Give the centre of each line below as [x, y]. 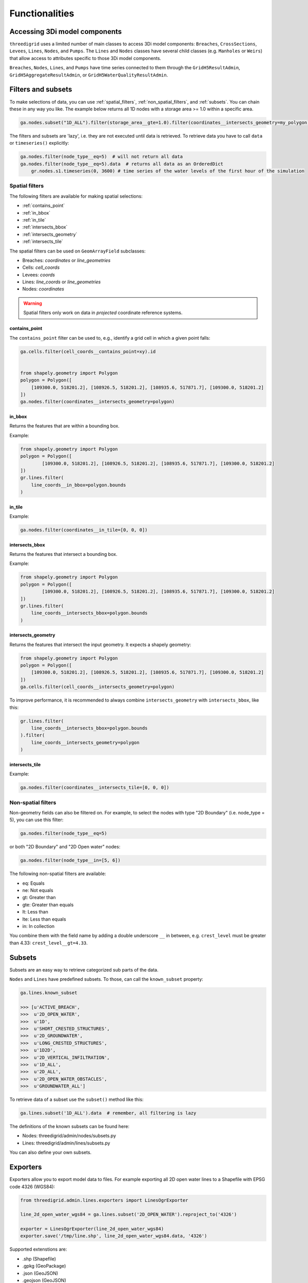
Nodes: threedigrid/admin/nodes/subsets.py [69, 1136]
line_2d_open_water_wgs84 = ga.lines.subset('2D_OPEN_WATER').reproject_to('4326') [129, 1214]
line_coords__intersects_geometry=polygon [85, 742]
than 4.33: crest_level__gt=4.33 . [49, 943]
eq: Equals [33, 883]
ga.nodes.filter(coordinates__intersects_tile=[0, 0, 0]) [95, 788]
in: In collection [38, 926]
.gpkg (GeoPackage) [44, 1266]
